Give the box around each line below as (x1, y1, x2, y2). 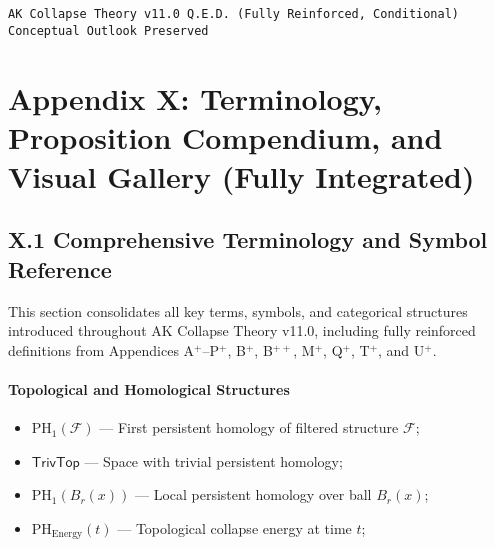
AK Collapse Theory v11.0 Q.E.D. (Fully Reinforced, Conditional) (8, 7, 460, 21)
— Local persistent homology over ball (134, 484, 372, 505)
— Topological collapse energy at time (117, 518, 352, 539)
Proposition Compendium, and (8, 116, 443, 157)
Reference (8, 253, 112, 284)
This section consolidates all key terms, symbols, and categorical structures (8, 300, 468, 321)
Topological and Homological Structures (8, 379, 290, 400)
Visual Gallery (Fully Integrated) (8, 155, 475, 196)
